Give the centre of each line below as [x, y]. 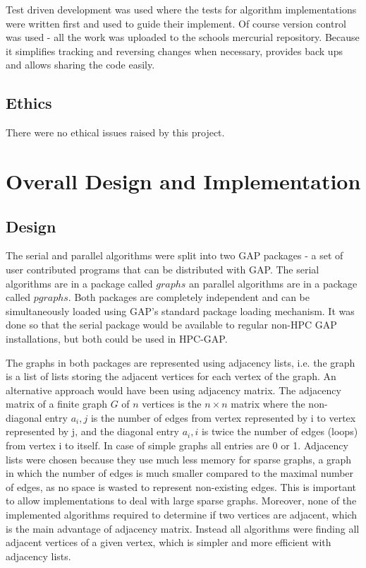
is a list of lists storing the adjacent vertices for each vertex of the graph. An [171, 376]
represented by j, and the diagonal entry [92, 431]
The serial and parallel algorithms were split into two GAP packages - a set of [175, 255]
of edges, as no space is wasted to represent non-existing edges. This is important [181, 486]
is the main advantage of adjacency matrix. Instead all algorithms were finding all [183, 528]
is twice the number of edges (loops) [280, 431]
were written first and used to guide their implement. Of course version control [176, 23]
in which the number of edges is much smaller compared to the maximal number [180, 473]
